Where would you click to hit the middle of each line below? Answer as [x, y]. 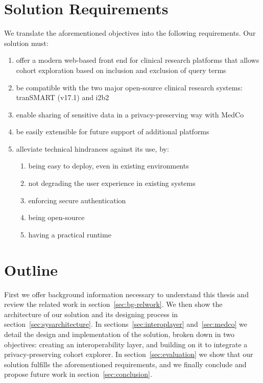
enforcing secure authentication [77, 200]
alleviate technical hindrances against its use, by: [92, 148]
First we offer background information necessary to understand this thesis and [126, 294]
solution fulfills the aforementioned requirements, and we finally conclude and [125, 364]
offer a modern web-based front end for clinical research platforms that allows [138, 60]
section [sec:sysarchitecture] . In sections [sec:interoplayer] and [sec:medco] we [126, 324]
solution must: [26, 43]
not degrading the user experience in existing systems [112, 183]
